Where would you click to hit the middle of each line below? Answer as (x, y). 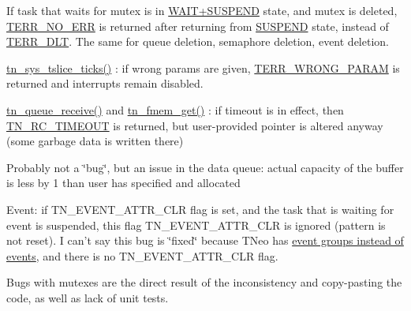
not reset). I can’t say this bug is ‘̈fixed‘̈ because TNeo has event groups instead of (205, 240)
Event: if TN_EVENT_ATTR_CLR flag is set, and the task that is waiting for (200, 209)
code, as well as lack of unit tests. (88, 297)
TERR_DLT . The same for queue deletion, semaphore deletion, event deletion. (198, 41)
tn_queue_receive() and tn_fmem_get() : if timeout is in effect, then (175, 109)
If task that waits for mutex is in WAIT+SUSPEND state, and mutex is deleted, (202, 10)
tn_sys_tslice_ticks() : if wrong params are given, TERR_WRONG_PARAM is (203, 67)
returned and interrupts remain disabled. (105, 83)
